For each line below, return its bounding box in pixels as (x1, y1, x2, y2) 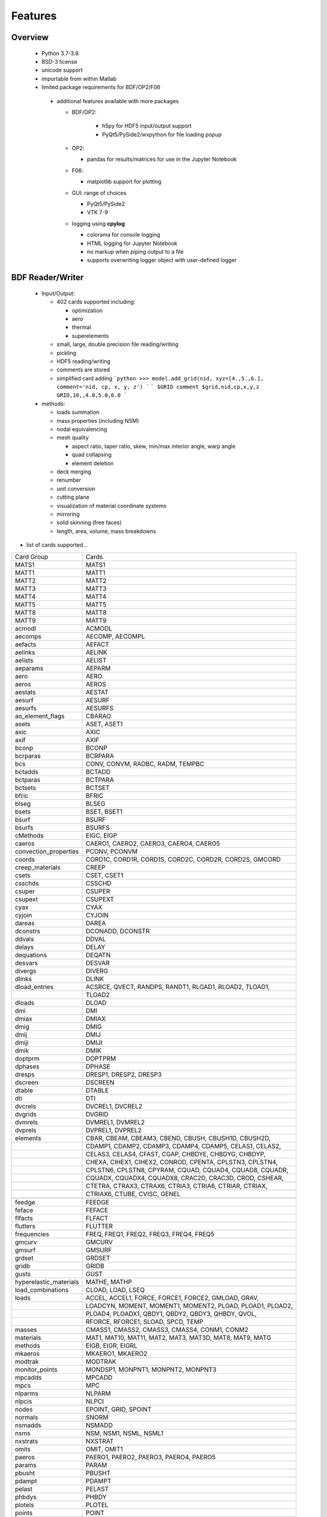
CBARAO (85, 712, 111, 720)
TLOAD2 (85, 990, 110, 999)
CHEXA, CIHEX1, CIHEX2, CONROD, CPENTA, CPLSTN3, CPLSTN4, (85, 1158, 278, 1166)
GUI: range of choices (71, 189, 127, 197)
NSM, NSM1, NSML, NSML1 (85, 1429, 163, 1438)
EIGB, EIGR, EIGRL (85, 1341, 137, 1350)
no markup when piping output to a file (87, 248, 184, 255)
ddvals (15, 934, 35, 943)
